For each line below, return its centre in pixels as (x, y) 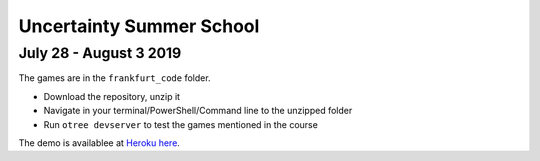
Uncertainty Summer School (139, 26)
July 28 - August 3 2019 (100, 53)
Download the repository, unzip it (111, 96)
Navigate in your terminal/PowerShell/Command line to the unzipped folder (198, 111)
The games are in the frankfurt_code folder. (114, 78)
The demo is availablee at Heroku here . (99, 142)
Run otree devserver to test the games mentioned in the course (181, 124)
